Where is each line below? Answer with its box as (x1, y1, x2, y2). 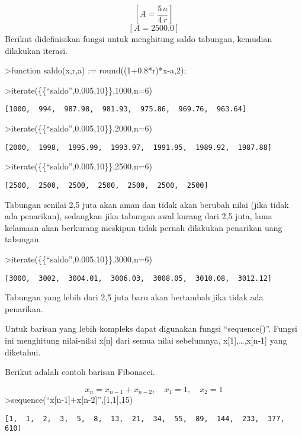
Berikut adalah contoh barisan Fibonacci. (5, 366, 155, 378)
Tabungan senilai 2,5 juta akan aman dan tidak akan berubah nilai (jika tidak (5, 198, 289, 210)
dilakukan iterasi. (5, 44, 68, 56)
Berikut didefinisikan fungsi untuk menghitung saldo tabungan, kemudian (5, 33, 272, 44)
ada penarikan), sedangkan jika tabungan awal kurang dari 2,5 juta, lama (5, 210, 272, 222)
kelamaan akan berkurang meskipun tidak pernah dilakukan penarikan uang (5, 221, 282, 233)
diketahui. (5, 345, 41, 358)
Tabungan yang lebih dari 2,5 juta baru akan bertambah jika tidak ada (5, 291, 264, 303)
